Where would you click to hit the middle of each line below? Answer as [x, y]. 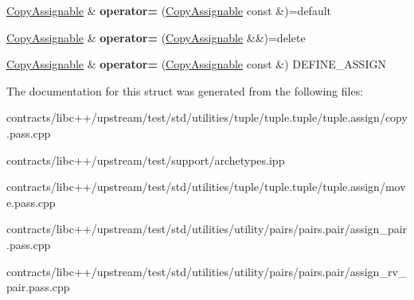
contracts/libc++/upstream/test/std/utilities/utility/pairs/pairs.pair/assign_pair [207, 229]
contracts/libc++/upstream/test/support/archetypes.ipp [146, 160]
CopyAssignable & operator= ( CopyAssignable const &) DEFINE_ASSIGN [196, 64]
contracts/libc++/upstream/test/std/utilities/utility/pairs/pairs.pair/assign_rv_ [207, 271]
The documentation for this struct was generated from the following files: [185, 90]
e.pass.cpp [31, 202]
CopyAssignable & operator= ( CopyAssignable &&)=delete [156, 37]
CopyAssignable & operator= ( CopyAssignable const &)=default [169, 10]
